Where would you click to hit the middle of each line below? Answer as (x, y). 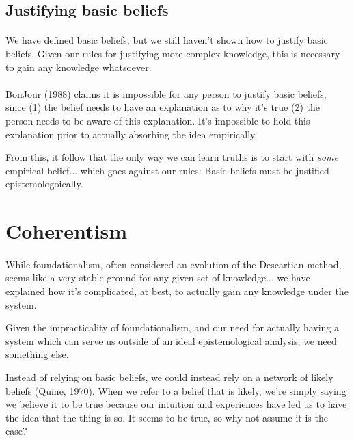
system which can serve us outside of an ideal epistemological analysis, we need (171, 340)
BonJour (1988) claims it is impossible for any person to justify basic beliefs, (166, 93)
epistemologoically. (44, 184)
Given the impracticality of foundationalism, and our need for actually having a (173, 327)
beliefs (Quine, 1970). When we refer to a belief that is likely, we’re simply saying (176, 390)
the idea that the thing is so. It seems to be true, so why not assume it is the (167, 417)
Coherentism (67, 231)
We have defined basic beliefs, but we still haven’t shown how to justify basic (167, 40)
